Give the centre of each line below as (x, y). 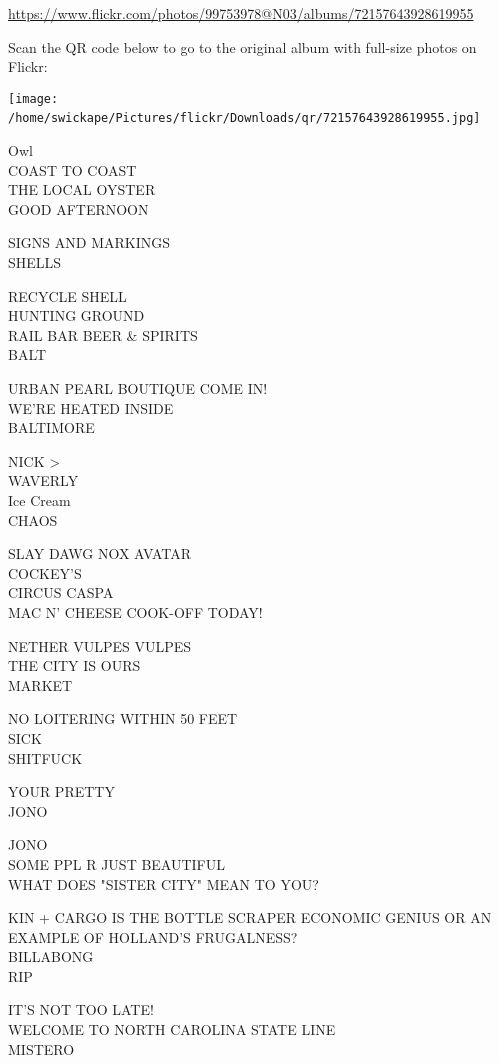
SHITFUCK (45, 757)
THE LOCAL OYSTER (82, 189)
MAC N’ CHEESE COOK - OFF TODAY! (135, 611)
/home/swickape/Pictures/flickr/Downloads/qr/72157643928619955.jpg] (244, 118)
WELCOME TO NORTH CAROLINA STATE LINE (172, 1029)
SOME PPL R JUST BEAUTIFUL (117, 863)
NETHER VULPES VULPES (100, 645)
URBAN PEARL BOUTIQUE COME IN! (138, 388)
